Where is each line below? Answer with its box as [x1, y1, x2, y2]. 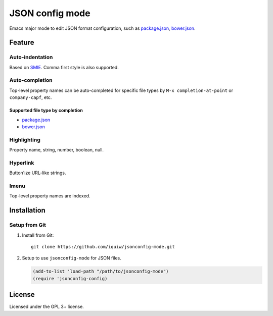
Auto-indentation [9, 54, 53, 61]
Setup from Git [9, 222, 47, 229]
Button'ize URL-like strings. [9, 170, 66, 176]
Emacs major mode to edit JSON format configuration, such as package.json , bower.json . [9, 25, 196, 31]
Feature [9, 38, 34, 47]
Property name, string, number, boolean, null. [9, 147, 104, 153]
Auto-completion [9, 77, 53, 84]
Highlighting [9, 136, 40, 143]
